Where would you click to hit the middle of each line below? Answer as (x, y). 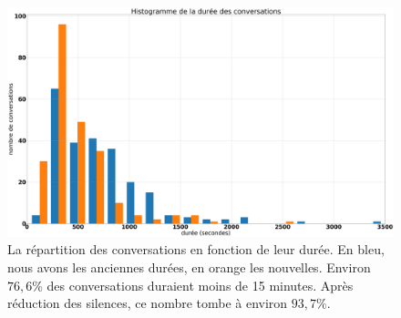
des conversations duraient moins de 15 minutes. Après (200, 285)
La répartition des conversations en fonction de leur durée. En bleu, (196, 249)
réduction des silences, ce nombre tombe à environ (148, 303)
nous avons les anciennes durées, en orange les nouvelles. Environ (189, 267)
